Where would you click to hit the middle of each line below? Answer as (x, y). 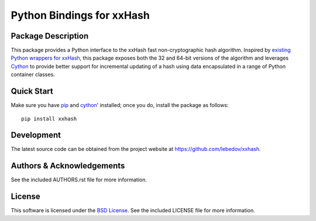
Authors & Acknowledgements (68, 166)
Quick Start (32, 91)
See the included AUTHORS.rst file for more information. (79, 180)
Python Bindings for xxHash (80, 15)
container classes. (33, 75)
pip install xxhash (49, 119)
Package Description (50, 36)
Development (36, 135)
